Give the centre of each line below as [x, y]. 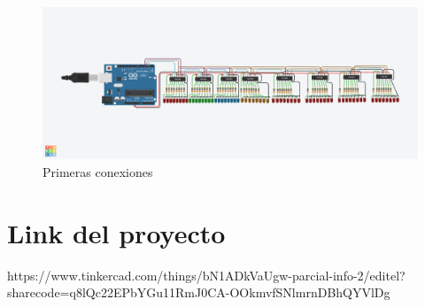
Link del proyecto [116, 232]
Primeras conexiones [98, 171]
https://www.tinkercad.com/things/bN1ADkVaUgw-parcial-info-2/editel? [206, 275]
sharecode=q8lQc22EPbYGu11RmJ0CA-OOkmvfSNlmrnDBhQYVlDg [199, 292]
